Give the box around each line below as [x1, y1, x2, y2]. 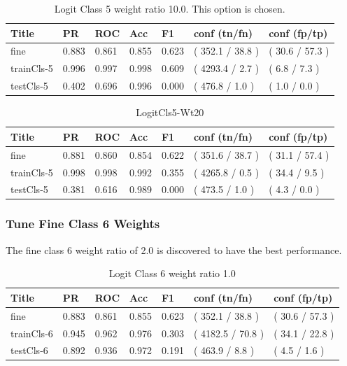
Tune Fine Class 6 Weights [6, 215, 160, 232]
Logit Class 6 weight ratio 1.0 [108, 266, 236, 281]
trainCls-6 [10, 325, 53, 340]
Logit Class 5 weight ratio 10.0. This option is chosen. [54, 1, 285, 15]
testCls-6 [10, 343, 48, 358]
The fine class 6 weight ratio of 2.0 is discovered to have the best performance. [6, 242, 342, 257]
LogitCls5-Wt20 [136, 105, 204, 120]
